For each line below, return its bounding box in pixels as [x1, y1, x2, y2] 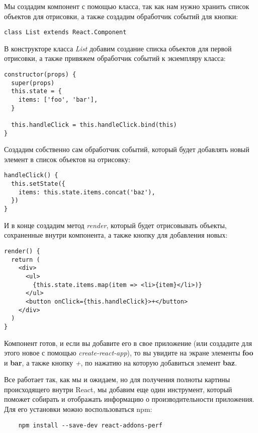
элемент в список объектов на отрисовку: [4, 154, 130, 164]
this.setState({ [11, 180, 65, 188]
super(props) [11, 79, 55, 87]
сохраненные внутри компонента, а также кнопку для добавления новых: [4, 230, 228, 240]
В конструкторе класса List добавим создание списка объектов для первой [4, 43, 232, 53]
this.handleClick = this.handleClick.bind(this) [11, 121, 177, 128]
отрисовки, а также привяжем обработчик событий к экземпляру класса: [4, 53, 226, 63]
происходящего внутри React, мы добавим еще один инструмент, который [4, 384, 232, 394]
